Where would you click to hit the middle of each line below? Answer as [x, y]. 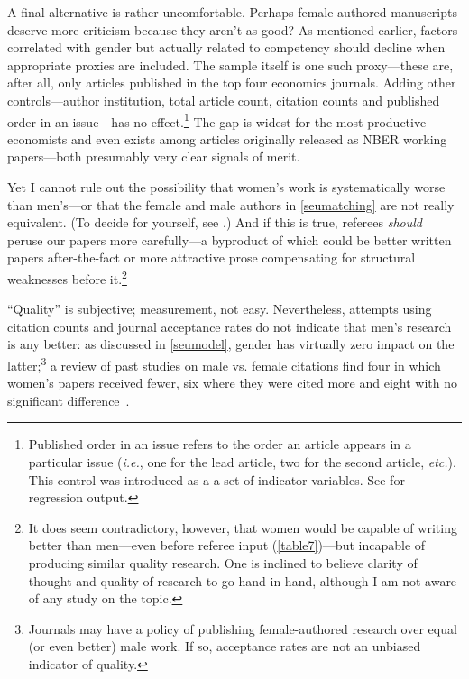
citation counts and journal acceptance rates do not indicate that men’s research [230, 326]
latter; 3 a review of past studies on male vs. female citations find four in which [224, 364]
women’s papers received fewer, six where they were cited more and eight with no [232, 383]
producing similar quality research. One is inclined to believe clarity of [223, 563]
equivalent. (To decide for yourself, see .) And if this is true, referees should [215, 222]
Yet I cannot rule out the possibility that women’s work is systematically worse [226, 187]
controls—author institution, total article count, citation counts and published [224, 100]
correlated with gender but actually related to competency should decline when [226, 47]
